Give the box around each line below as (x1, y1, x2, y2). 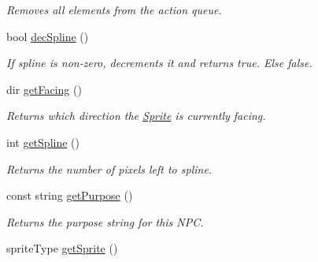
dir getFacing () (6, 80, 82, 97)
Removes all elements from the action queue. (6, 2, 222, 17)
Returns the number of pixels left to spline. (6, 160, 213, 177)
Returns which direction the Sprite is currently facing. (6, 107, 266, 124)
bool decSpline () (6, 28, 89, 44)
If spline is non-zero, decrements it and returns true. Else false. (6, 54, 312, 71)
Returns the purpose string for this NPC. (6, 213, 204, 230)
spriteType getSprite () (6, 240, 118, 256)
